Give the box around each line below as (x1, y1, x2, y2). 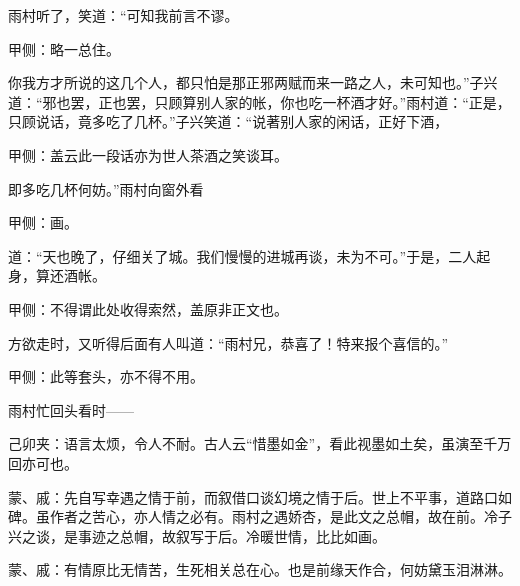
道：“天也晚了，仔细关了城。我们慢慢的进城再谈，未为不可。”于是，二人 (8, 245, 477, 266)
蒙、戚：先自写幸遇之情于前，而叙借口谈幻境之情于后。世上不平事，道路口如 (8, 486, 512, 507)
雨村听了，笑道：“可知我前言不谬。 (8, 5, 239, 25)
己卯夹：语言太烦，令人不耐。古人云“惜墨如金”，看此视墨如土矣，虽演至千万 (8, 433, 512, 454)
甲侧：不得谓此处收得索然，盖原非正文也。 (8, 298, 288, 319)
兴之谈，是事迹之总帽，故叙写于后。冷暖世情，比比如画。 (8, 525, 386, 546)
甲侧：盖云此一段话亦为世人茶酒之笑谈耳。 (8, 144, 288, 165)
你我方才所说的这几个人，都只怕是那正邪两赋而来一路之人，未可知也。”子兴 (8, 72, 498, 93)
